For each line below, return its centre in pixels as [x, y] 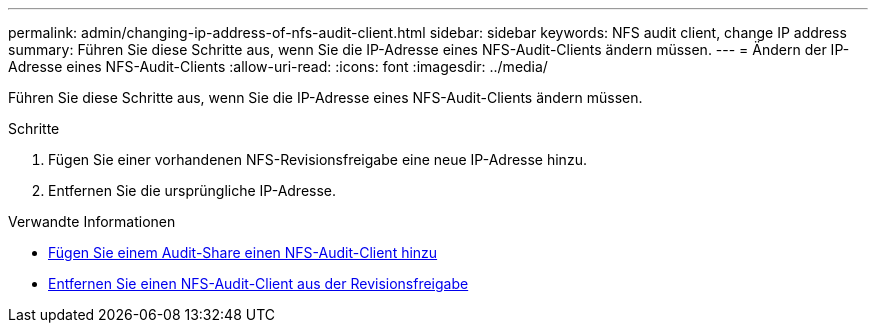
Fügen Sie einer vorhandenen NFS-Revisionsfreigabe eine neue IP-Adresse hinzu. [317, 159]
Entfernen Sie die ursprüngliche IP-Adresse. [192, 190]
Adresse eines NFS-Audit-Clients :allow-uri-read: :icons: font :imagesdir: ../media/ [278, 66]
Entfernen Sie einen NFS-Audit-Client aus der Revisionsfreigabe [258, 283]
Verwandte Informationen [92, 221]
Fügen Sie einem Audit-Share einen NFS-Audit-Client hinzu [243, 252]
